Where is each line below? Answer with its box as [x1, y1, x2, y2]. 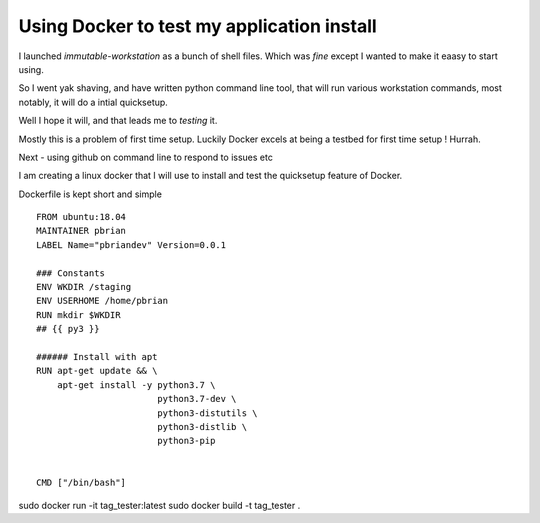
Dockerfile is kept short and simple [18, 188, 162, 200]
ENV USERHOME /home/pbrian [36, 295, 169, 307]
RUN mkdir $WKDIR [36, 309, 121, 320]
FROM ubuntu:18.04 [36, 211, 127, 223]
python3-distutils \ [156, 407, 259, 419]
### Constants [36, 267, 105, 279]
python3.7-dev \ [156, 393, 237, 405]
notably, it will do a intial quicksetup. [18, 96, 169, 108]
